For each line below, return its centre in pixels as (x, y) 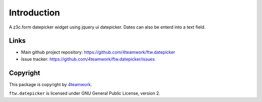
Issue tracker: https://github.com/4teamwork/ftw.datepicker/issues (88, 59)
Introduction (34, 13)
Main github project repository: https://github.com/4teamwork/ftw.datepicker (98, 52)
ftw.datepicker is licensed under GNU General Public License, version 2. (85, 93)
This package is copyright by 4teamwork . (50, 84)
